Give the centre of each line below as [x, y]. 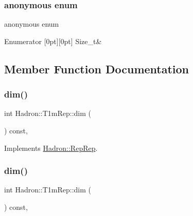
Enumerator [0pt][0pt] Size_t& [53, 41]
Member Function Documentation [97, 68]
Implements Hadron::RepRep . [51, 148]
